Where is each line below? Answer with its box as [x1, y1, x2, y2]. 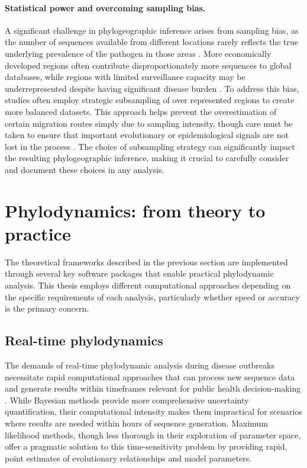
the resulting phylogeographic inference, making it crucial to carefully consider [5, 152, 289, 164]
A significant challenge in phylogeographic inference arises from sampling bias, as [5, 24, 299, 36]
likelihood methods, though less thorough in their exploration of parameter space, [5, 428, 301, 441]
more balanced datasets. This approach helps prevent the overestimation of [5, 105, 277, 117]
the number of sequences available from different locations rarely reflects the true [5, 36, 298, 48]
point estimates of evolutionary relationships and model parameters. [5, 451, 252, 464]
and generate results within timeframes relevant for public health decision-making [5, 382, 301, 395]
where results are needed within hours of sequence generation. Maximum [5, 416, 268, 429]
